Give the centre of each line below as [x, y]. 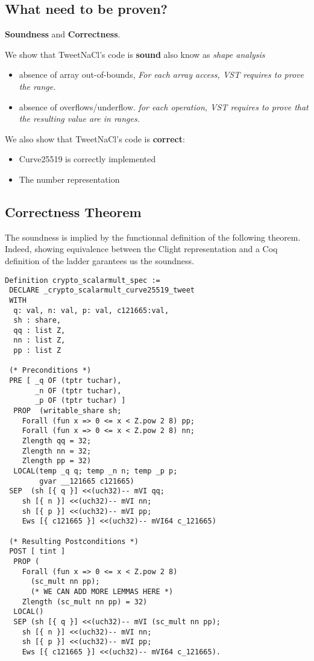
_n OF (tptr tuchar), [78, 391]
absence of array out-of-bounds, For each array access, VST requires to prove [161, 74]
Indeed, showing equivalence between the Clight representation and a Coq [141, 249]
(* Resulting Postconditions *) [74, 541]
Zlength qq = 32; [57, 441]
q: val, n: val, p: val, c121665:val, [91, 310]
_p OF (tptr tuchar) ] [80, 401]
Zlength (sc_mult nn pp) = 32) [85, 602]
